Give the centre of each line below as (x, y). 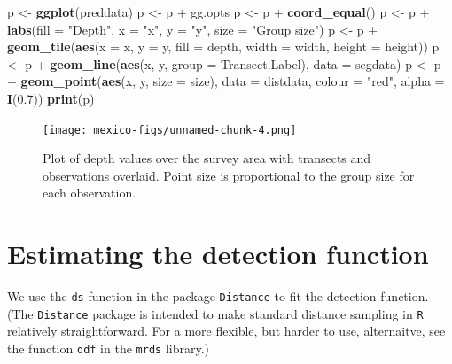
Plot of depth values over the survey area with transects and (207, 158)
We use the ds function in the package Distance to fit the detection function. (218, 296)
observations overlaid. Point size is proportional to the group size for (229, 175)
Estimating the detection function (218, 254)
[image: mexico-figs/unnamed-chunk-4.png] (170, 130)
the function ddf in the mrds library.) (108, 349)
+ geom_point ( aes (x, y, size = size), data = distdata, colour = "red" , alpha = (226, 81)
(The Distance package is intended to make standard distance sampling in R (215, 313)
